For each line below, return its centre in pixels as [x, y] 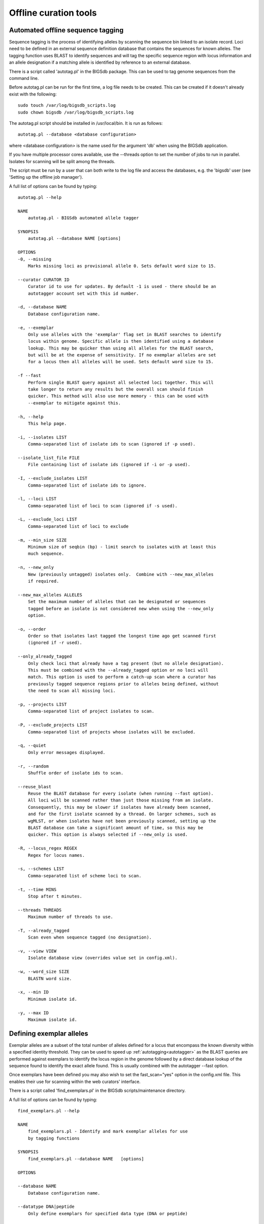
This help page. [47, 423]
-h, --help [31, 417]
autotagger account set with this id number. [83, 293]
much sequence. [46, 554]
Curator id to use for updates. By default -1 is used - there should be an [122, 287]
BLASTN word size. [50, 978]
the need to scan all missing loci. [72, 691]
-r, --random [33, 766]
